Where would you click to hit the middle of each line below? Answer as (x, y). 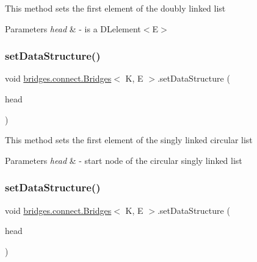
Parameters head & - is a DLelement (73, 28)
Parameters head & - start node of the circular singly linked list (124, 160)
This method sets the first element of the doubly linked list (115, 8)
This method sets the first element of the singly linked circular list (129, 140)
